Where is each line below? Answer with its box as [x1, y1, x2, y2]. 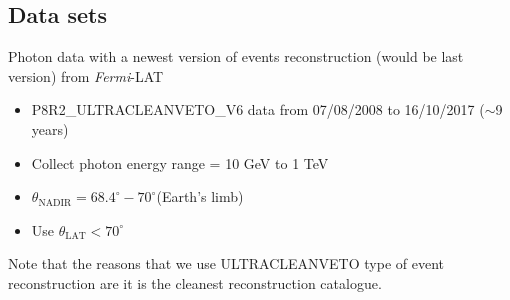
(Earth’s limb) [156, 186, 244, 207]
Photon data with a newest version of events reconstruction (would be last [8, 46, 464, 67]
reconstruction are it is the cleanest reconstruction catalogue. [8, 272, 382, 293]
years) [31, 118, 69, 139]
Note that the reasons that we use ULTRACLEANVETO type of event [8, 253, 444, 274]
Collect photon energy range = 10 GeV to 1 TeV [31, 152, 329, 173]
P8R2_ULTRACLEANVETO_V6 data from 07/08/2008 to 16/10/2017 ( [31, 99, 485, 120]
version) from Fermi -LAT [8, 65, 164, 86]
